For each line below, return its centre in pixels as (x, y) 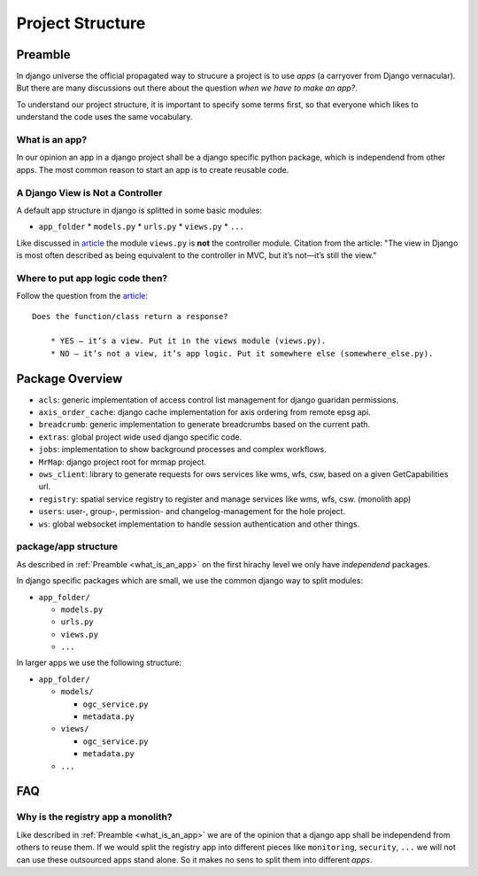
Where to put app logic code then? (92, 278)
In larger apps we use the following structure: (99, 663)
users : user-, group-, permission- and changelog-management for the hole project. (192, 512)
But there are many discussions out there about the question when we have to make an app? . (187, 88)
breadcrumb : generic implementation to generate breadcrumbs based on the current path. (204, 425)
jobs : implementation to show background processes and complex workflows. (182, 450)
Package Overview (69, 378)
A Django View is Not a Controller (89, 192)
